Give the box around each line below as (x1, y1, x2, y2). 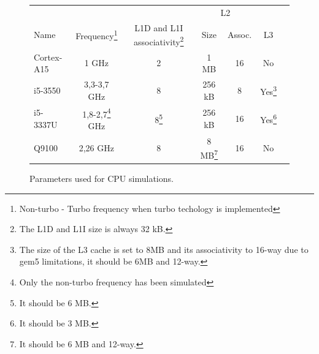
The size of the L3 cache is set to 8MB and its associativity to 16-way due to (19, 243, 309, 255)
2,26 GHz (79, 141, 114, 154)
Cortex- (34, 50, 63, 63)
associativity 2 (134, 34, 184, 48)
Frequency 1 (75, 28, 118, 42)
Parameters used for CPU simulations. (29, 172, 174, 184)
